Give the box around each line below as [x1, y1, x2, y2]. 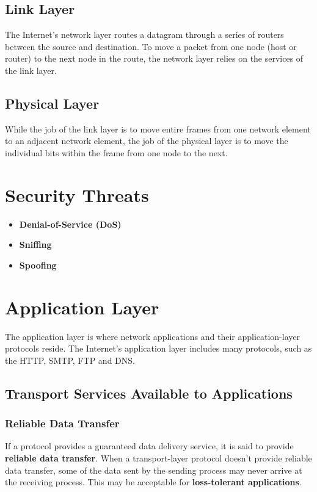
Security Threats [5, 182, 149, 207]
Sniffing [19, 238, 52, 251]
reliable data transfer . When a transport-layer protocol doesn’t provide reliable [5, 451, 312, 464]
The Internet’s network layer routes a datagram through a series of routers [5, 28, 284, 41]
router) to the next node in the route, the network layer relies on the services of [5, 52, 304, 65]
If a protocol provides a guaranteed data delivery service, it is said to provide [5, 440, 294, 452]
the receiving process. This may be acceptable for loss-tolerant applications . [5, 476, 302, 488]
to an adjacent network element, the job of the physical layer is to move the [5, 134, 288, 147]
